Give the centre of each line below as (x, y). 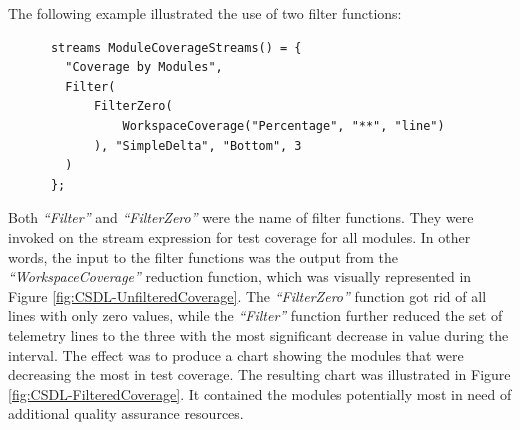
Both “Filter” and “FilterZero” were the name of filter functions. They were (241, 217)
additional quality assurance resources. (126, 413)
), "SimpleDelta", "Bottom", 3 (197, 145)
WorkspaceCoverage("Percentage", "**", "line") (283, 125)
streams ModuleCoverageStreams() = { (176, 47)
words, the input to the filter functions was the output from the (203, 256)
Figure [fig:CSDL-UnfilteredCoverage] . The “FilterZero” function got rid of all (247, 295)
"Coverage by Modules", (144, 67)
